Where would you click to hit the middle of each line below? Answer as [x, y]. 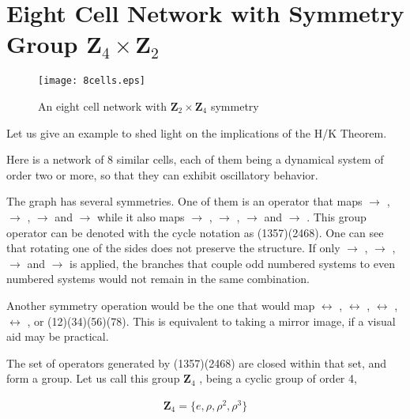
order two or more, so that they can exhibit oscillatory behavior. [162, 174]
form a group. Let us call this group [93, 378]
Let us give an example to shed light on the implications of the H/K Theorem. [197, 132]
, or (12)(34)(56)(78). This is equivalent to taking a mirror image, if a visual [211, 321]
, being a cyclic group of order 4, [278, 378]
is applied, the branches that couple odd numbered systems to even [232, 263]
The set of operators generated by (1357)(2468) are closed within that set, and [197, 362]
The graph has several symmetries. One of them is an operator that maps [184, 201]
